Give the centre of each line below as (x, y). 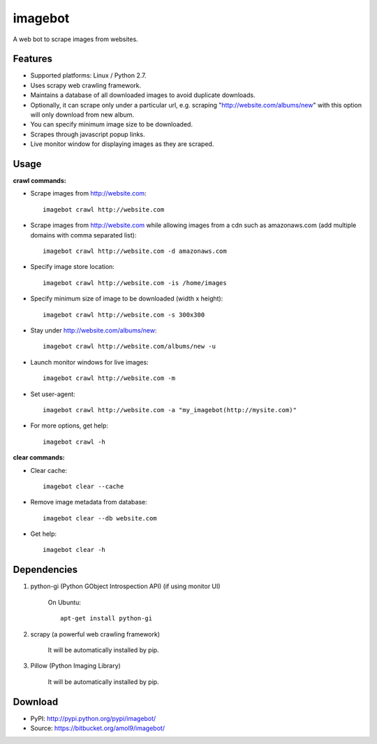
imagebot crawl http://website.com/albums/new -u (130, 347)
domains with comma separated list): (83, 235)
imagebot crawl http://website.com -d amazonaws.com (135, 251)
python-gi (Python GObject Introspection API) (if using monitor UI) (125, 586)
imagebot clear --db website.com (100, 518)
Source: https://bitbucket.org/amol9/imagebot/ (98, 728)
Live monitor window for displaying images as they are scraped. (122, 144)
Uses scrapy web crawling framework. (86, 85)
